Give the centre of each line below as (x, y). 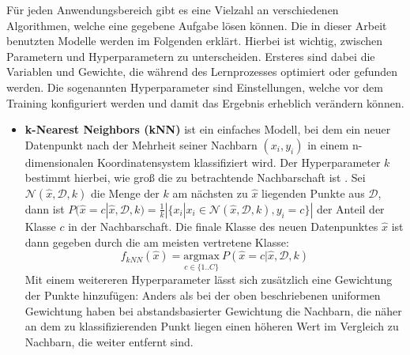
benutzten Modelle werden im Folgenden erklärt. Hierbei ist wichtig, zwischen (195, 41)
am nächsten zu (210, 193)
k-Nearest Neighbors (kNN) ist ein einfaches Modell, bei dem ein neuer (208, 129)
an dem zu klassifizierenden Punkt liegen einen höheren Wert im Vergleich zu (212, 326)
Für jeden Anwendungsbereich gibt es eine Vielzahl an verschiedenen (173, 9)
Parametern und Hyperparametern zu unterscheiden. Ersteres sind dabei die (191, 56)
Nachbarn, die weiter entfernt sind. (109, 341)
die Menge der (125, 193)
